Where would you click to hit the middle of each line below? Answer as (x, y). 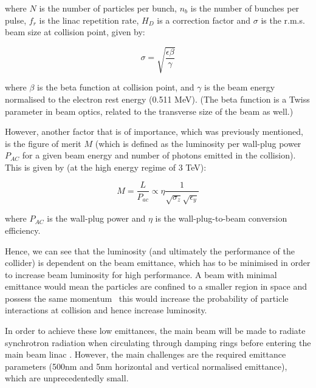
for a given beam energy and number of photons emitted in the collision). (159, 155)
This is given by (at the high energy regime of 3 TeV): (106, 167)
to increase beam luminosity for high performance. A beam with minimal (141, 274)
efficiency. (23, 230)
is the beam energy (240, 87)
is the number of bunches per (245, 8)
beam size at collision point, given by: (75, 32)
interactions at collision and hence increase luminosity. (106, 310)
